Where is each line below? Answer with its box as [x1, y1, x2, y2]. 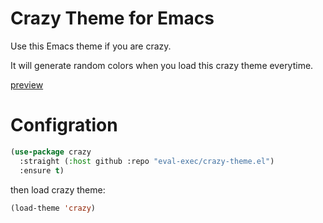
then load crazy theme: [10, 183, 106, 196]
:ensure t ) [19, 165, 65, 176]
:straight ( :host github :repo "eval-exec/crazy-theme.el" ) [19, 156, 275, 166]
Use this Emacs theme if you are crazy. [10, 40, 172, 52]
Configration [10, 114, 118, 137]
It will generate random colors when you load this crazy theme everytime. [10, 59, 314, 71]
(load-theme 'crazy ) [10, 203, 97, 213]
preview [10, 78, 44, 91]
